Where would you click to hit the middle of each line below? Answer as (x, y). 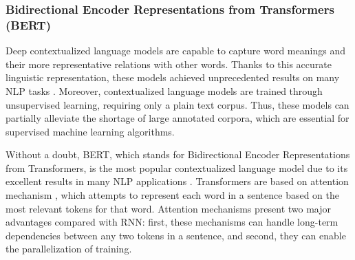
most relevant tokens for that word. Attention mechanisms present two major (169, 208)
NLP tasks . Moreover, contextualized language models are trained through (164, 90)
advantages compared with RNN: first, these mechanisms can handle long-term (172, 222)
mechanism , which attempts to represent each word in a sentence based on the (172, 195)
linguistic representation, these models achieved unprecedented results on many (173, 77)
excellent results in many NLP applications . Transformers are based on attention (177, 181)
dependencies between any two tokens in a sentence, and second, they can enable (176, 235)
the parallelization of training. (69, 249)
